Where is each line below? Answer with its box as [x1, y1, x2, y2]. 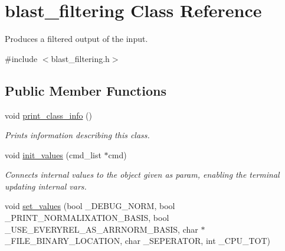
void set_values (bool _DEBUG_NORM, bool [5, 200, 175, 212]
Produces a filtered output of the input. [5, 32, 148, 45]
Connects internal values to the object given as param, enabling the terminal [5, 168, 280, 181]
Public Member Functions [5, 81, 166, 99]
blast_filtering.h [51, 52, 110, 64]
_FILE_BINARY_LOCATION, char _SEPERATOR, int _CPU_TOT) [5, 234, 271, 247]
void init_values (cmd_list [5, 148, 101, 161]
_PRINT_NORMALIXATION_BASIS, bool [5, 211, 169, 224]
